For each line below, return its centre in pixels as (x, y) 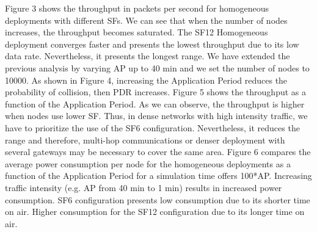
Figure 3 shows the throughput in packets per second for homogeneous (137, 8)
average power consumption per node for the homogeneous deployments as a (148, 163)
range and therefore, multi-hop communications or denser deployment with (145, 140)
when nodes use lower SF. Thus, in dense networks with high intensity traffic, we (156, 116)
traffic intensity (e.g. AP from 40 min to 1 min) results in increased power (144, 187)
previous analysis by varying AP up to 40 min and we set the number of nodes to (157, 67)
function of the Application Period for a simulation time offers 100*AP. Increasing (158, 176)
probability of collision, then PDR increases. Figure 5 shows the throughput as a (155, 92)
